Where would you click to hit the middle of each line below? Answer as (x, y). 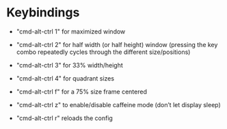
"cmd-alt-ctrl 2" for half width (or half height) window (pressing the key (117, 44)
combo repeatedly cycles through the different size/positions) (103, 52)
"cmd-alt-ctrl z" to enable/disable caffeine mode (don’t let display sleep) (119, 104)
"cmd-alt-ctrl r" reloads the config (65, 118)
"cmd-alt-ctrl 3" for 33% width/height (70, 65)
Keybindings (43, 13)
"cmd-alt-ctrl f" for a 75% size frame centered (82, 91)
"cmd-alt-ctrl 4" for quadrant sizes (65, 78)
